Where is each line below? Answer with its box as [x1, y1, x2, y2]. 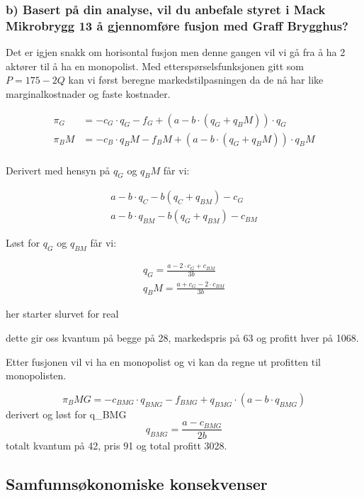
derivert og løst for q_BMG [6, 406, 127, 421]
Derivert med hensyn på [6, 162, 110, 177]
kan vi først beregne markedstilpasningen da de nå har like [68, 72, 324, 87]
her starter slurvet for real [6, 306, 119, 321]
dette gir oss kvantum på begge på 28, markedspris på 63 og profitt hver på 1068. [6, 330, 359, 345]
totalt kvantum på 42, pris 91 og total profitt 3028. [6, 438, 227, 453]
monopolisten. [6, 368, 67, 383]
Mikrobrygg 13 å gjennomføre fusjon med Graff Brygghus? [6, 16, 348, 34]
